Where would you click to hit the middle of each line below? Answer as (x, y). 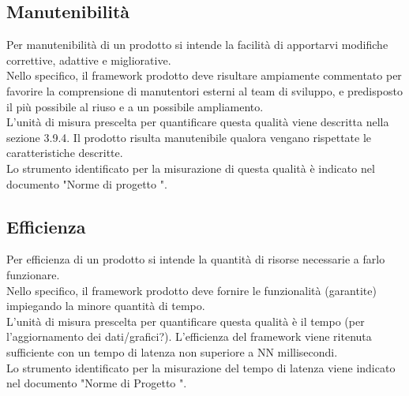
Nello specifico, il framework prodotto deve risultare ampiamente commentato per (204, 75)
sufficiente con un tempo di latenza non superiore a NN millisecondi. (172, 351)
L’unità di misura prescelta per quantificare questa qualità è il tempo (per (186, 321)
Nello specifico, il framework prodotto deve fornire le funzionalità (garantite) (191, 290)
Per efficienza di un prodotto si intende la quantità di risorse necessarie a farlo (196, 259)
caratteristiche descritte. (65, 153)
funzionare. (33, 274)
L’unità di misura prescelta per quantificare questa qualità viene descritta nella (198, 122)
